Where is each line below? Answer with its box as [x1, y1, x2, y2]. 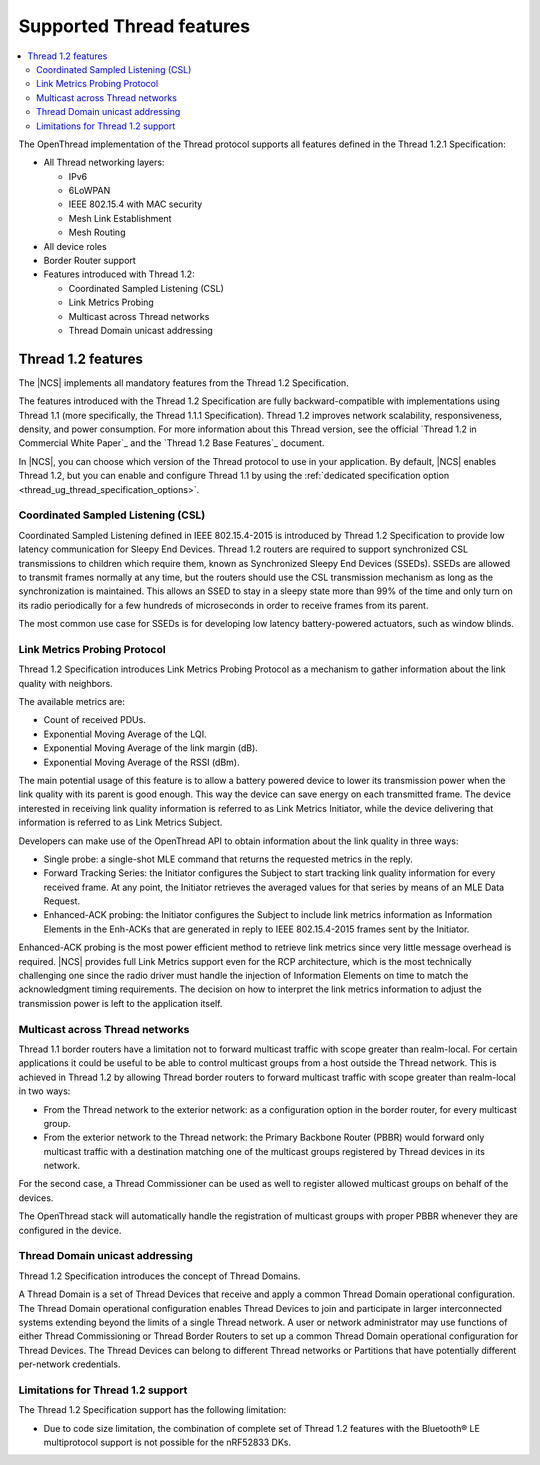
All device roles [43, 240, 107, 252]
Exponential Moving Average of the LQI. [43, 728, 207, 740]
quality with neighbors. [18, 677, 114, 689]
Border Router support [43, 255, 137, 267]
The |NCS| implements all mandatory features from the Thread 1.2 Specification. [18, 376, 349, 389]
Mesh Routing [68, 226, 126, 239]
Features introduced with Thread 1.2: [43, 268, 195, 280]
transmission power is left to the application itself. [18, 997, 223, 1009]
